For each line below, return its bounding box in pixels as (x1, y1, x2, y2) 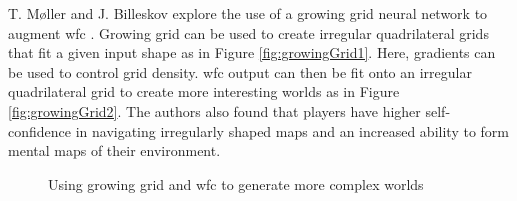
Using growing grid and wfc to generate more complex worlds (48, 173, 424, 194)
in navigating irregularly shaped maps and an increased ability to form (75, 120, 509, 141)
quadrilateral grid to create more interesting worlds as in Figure (8, 81, 400, 102)
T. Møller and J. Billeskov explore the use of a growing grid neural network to (8, 3, 488, 23)
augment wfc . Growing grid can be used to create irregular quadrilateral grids (8, 22, 489, 43)
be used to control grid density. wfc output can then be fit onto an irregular (8, 61, 472, 82)
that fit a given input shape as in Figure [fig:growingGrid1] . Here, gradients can (8, 42, 496, 63)
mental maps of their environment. (8, 140, 221, 161)
